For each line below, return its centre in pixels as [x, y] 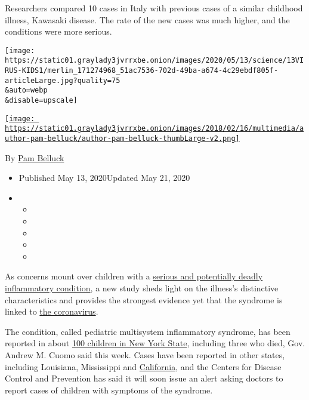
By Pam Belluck [35, 157]
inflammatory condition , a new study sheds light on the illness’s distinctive [142, 288]
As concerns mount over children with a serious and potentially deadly [134, 276]
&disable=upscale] [41, 101]
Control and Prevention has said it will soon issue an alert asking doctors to [144, 378]
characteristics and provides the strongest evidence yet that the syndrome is [144, 299]
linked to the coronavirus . [52, 311]
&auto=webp [26, 90]
